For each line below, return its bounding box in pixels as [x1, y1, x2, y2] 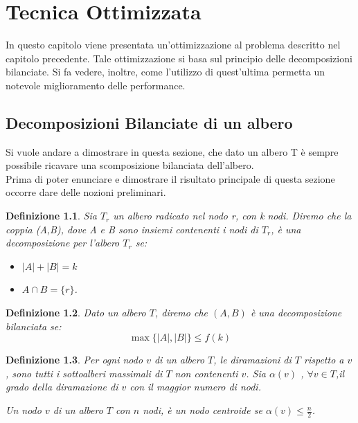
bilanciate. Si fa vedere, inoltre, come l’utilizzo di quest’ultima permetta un [6, 64, 325, 79]
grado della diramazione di [6, 379, 118, 394]
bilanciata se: [6, 318, 62, 333]
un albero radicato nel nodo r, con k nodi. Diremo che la [113, 208, 352, 223]
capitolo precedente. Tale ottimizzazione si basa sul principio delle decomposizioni [6, 51, 352, 65]
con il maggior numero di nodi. [129, 379, 261, 394]
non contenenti [174, 366, 238, 380]
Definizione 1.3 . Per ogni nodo [6, 352, 143, 367]
